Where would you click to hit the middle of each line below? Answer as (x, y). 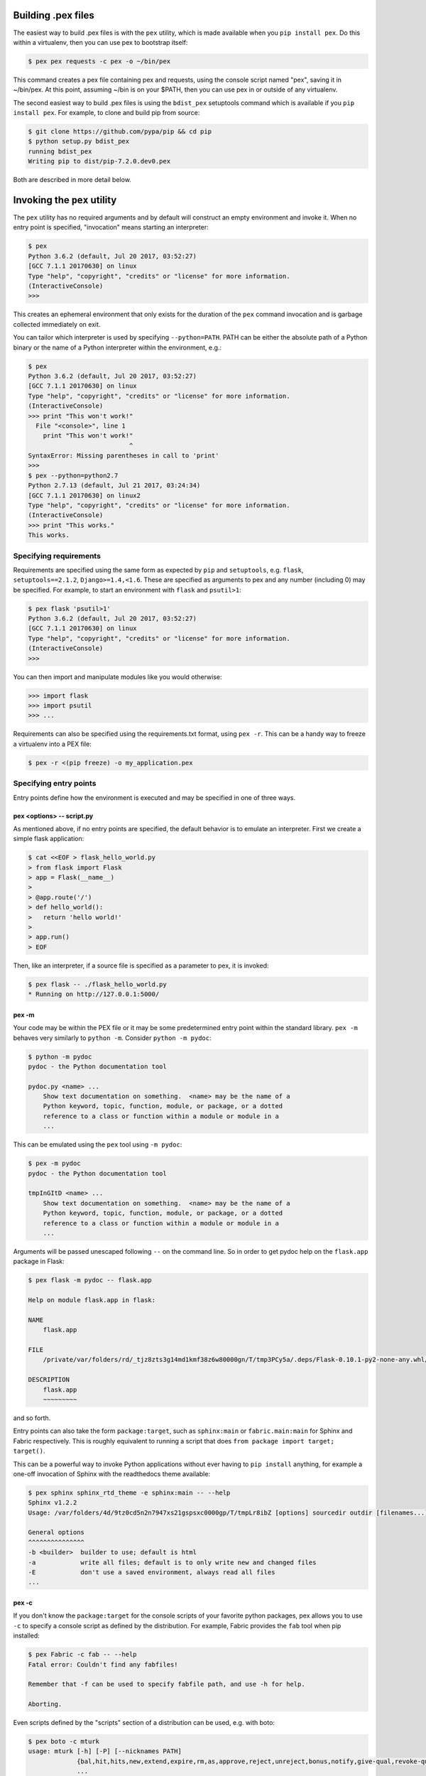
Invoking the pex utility (65, 200)
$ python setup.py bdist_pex (79, 141)
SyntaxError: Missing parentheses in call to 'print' (124, 456)
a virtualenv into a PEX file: (52, 744)
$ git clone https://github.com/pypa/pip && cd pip (120, 132)
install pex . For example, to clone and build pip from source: (106, 113)
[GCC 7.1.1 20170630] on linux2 (84, 495)
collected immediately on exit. (57, 324)
